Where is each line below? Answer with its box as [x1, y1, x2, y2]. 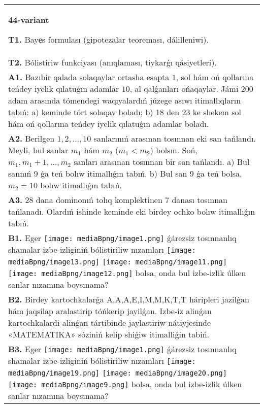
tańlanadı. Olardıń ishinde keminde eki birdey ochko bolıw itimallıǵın [8, 206, 255, 217]
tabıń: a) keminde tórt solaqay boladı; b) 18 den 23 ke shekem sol [8, 106, 241, 118]
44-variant [8, 14, 49, 25]
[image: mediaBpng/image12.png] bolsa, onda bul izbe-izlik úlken [8, 267, 246, 279]
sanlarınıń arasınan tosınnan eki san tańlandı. [93, 132, 256, 144]
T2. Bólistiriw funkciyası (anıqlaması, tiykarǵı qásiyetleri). [8, 56, 217, 68]
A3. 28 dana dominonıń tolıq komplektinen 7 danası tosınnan [8, 194, 228, 206]
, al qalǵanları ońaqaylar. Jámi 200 [129, 83, 253, 94]
